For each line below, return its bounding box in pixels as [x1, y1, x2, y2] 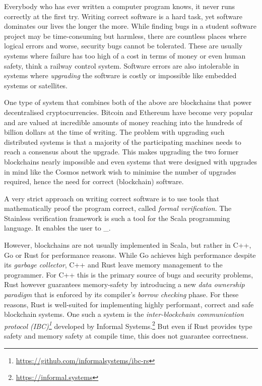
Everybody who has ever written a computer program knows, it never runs [4, 1, 235, 11]
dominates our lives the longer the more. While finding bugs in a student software [4, 21, 257, 31]
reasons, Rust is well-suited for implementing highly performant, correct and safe [4, 299, 254, 309]
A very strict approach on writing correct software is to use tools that [4, 193, 220, 203]
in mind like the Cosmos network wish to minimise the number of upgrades [4, 166, 236, 177]
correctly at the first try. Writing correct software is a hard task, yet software [4, 11, 242, 21]
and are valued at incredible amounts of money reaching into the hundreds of [4, 117, 242, 127]
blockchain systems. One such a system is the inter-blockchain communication [4, 309, 244, 319]
